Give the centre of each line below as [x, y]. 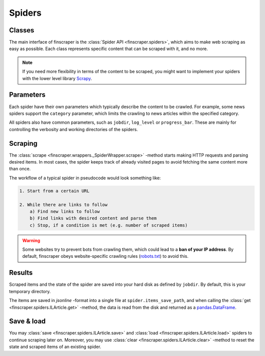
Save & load [27, 321]
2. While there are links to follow [64, 205]
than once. [20, 169]
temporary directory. [30, 291]
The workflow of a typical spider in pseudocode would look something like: [85, 178]
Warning [31, 240]
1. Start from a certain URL [54, 191]
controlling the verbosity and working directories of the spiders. [74, 129]
